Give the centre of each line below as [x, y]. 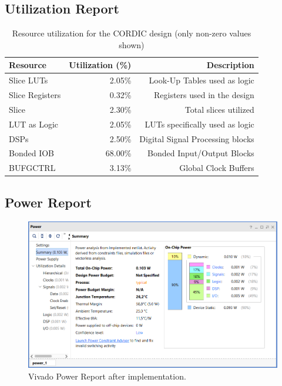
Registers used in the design [204, 95]
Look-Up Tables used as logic [202, 80]
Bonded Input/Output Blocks [201, 153]
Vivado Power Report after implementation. [107, 376]
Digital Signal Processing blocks [197, 138]
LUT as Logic [34, 124]
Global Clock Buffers [217, 168]
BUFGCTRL [32, 168]
